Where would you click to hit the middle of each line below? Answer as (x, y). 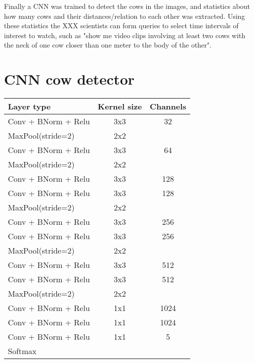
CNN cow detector (69, 79)
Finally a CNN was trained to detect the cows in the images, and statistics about (127, 6)
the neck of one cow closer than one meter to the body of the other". (108, 45)
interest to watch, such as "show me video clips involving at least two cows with (125, 35)
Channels (168, 106)
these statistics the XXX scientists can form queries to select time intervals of (121, 26)
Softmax (22, 351)
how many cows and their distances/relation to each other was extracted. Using (125, 16)
